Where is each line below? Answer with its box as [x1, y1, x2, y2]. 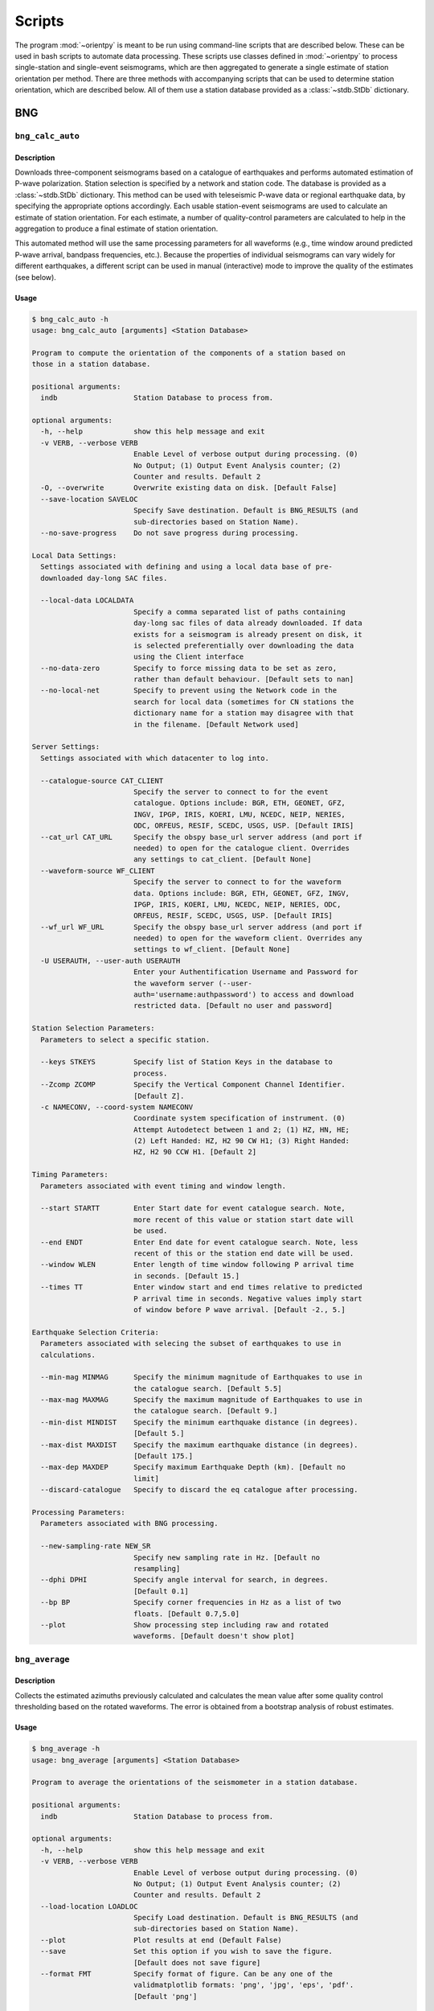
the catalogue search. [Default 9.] [133, 1406, 278, 1416]
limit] [133, 1474, 160, 1483]
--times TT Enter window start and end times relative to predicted [40, 1283, 363, 1292]
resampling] [133, 1564, 181, 1573]
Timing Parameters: [31, 1170, 108, 1179]
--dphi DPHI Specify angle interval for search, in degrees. [40, 1575, 329, 1585]
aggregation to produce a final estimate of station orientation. [14, 224, 219, 233]
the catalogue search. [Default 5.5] [133, 1384, 282, 1393]
